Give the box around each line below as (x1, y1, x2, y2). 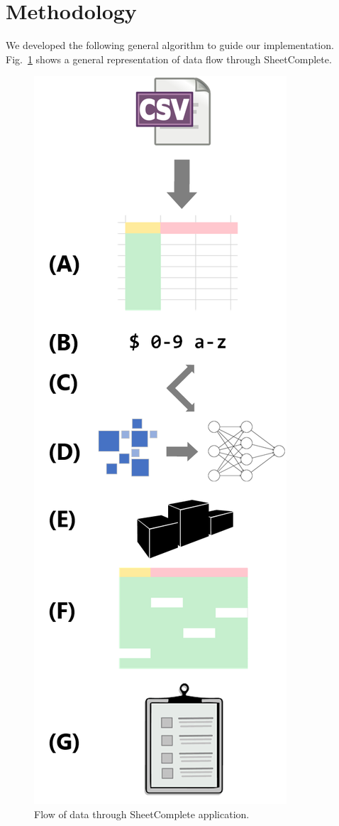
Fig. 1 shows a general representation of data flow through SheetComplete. (6, 51, 332, 66)
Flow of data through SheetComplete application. (34, 806, 250, 821)
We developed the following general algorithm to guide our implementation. (6, 38, 334, 53)
